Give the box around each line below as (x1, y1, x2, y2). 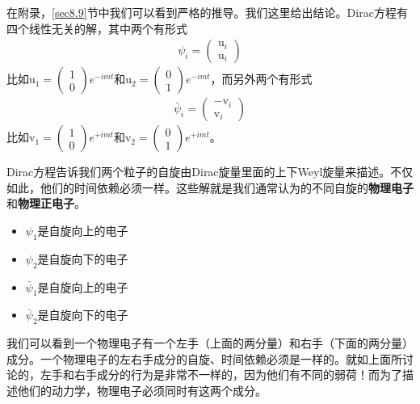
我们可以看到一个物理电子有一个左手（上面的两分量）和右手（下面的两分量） (6, 335, 414, 351)
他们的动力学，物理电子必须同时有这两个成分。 (17, 382, 267, 398)
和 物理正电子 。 (6, 195, 86, 212)
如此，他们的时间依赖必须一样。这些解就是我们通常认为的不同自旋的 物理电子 (6, 179, 414, 196)
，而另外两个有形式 (210, 70, 313, 87)
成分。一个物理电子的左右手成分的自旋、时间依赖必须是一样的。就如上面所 (6, 350, 402, 367)
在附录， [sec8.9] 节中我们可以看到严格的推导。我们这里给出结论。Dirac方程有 (6, 4, 408, 20)
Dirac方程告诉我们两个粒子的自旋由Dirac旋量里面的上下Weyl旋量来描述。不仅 (6, 163, 414, 180)
